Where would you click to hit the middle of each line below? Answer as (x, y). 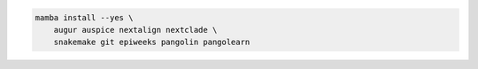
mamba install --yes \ (84, 17)
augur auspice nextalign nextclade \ (135, 30)
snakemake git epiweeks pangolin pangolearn (152, 42)
